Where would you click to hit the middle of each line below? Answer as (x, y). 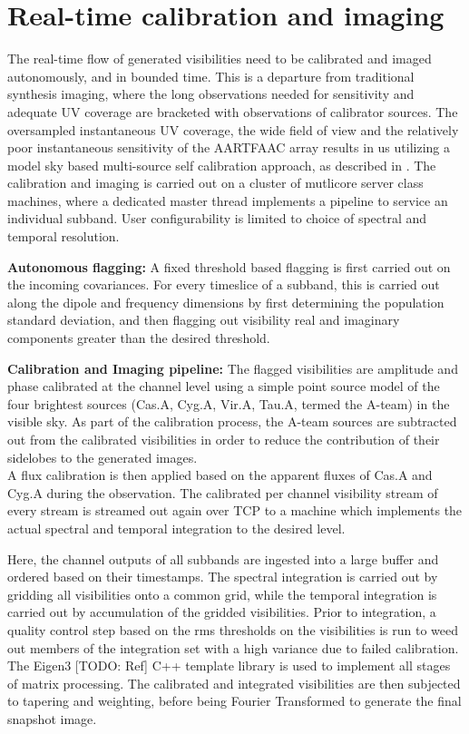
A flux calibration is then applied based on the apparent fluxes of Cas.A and (220, 475)
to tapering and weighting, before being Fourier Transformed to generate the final (234, 701)
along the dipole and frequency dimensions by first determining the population (226, 302)
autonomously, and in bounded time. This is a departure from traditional (211, 76)
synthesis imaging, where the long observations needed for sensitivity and (211, 94)
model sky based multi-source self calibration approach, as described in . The (222, 165)
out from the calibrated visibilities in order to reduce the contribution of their (224, 439)
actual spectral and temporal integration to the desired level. (176, 528)
